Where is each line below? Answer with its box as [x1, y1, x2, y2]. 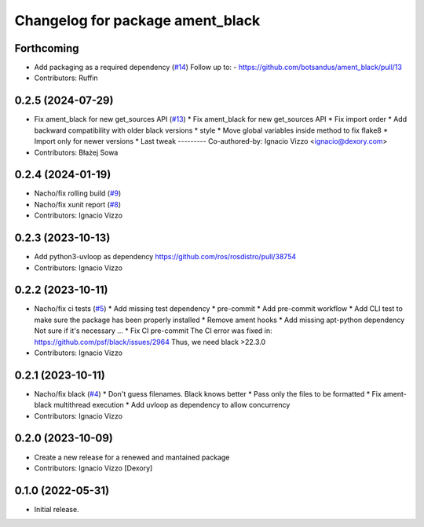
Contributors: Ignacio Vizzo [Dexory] [34, 463, 153, 473]
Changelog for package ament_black [14, 12, 261, 29]
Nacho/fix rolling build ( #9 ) [34, 188, 122, 198]
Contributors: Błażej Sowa [34, 148, 119, 157]
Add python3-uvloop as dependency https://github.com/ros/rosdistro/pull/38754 [34, 252, 297, 262]
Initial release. [34, 504, 79, 514]
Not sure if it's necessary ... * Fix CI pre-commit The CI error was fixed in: [34, 326, 272, 335]
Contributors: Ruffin [34, 73, 98, 82]
